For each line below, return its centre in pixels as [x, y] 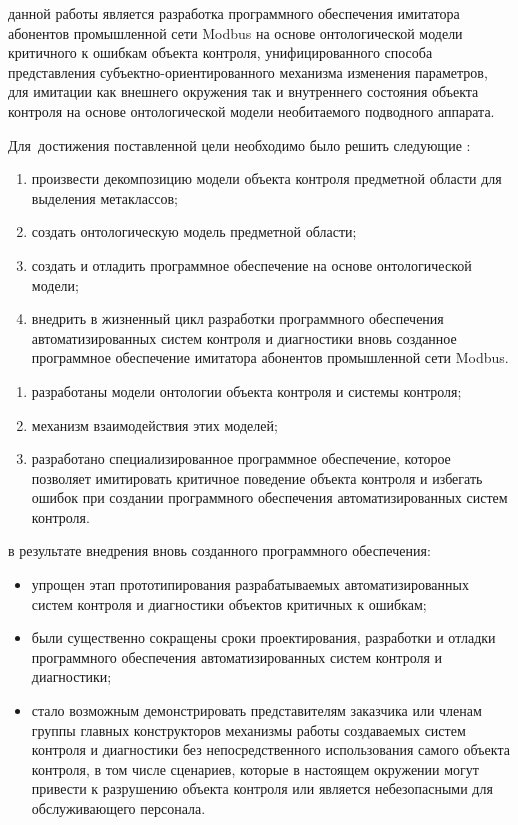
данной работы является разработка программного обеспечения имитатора [234, 13]
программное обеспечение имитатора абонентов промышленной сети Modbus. [270, 357]
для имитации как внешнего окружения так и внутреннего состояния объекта [243, 91]
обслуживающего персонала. [118, 808]
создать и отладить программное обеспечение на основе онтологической [251, 264]
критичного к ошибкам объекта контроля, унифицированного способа [220, 52]
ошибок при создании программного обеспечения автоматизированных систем [269, 497]
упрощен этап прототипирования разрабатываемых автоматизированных [250, 584]
